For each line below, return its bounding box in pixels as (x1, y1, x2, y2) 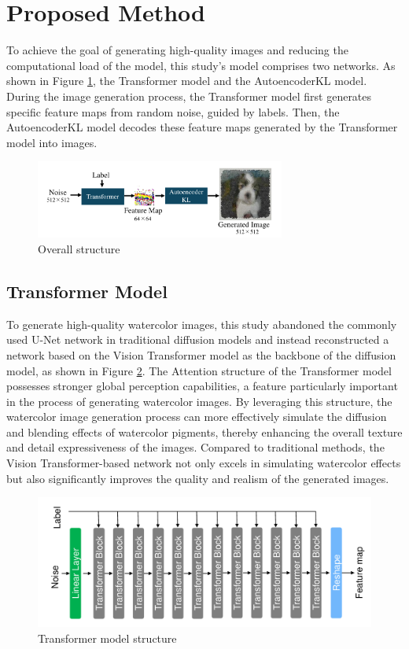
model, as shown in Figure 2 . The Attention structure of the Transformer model (6, 362, 392, 378)
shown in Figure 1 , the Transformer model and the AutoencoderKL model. (6, 72, 367, 89)
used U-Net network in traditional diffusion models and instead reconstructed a (6, 331, 389, 348)
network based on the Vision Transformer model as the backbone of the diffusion (6, 346, 396, 363)
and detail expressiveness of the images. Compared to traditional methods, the (6, 439, 385, 455)
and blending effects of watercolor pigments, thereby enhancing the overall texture (6, 423, 403, 440)
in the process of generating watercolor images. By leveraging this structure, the (6, 393, 392, 409)
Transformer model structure (38, 630, 177, 647)
